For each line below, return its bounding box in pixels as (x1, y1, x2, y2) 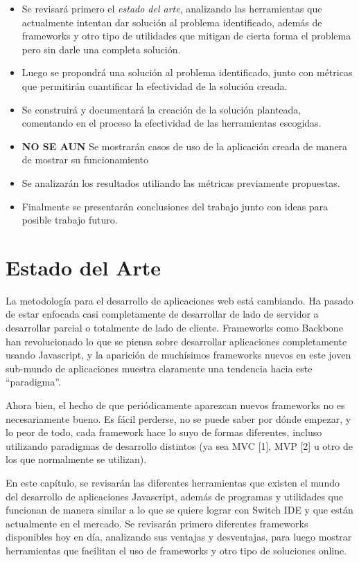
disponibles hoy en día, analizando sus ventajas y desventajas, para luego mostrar (6, 529, 352, 544)
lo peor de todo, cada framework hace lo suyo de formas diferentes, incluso (6, 425, 322, 439)
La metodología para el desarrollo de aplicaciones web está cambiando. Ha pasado (6, 293, 353, 307)
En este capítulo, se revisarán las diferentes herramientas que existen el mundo (6, 475, 340, 489)
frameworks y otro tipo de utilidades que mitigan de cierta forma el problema (21, 28, 351, 43)
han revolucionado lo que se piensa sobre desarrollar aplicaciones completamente (6, 334, 347, 348)
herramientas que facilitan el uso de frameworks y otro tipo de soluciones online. (6, 543, 347, 557)
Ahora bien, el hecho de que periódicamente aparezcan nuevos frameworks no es (6, 398, 345, 412)
